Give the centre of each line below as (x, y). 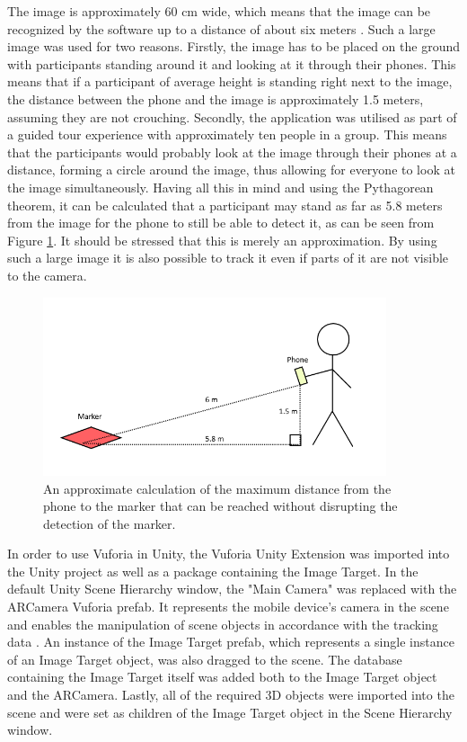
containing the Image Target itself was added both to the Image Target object (222, 677)
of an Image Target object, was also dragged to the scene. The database (205, 659)
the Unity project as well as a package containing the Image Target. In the (213, 571)
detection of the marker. (110, 523)
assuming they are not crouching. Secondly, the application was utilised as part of (232, 116)
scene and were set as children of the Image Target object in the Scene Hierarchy (230, 712)
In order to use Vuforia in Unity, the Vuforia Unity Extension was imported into (229, 554)
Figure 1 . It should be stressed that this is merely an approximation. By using (222, 240)
